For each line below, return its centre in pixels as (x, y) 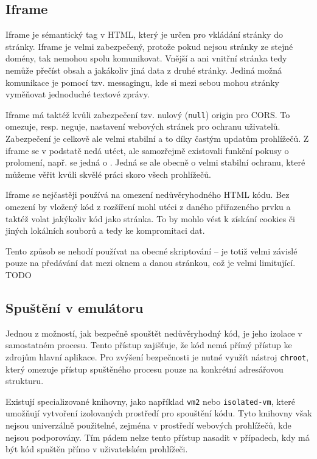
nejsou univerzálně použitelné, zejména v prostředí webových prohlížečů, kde (148, 425)
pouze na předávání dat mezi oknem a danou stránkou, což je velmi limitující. (151, 263)
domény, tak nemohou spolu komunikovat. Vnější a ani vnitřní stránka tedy (146, 58)
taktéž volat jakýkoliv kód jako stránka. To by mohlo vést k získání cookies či (150, 218)
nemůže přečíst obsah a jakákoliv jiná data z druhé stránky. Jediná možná (144, 70)
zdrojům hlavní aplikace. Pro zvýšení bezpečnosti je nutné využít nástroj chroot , (157, 356)
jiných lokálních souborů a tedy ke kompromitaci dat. (105, 230)
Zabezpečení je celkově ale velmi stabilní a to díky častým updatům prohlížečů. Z (157, 138)
